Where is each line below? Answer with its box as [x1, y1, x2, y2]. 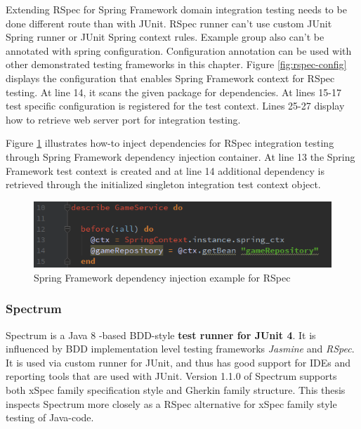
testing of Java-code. [6, 410, 94, 425]
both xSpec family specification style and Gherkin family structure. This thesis [6, 382, 346, 397]
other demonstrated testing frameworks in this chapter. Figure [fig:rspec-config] [6, 57, 347, 72]
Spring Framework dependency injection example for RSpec [34, 270, 291, 284]
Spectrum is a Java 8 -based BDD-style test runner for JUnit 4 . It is [6, 327, 316, 342]
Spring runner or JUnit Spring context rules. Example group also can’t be [6, 29, 324, 44]
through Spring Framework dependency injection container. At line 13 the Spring [6, 149, 355, 164]
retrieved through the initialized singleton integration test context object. [6, 177, 321, 192]
